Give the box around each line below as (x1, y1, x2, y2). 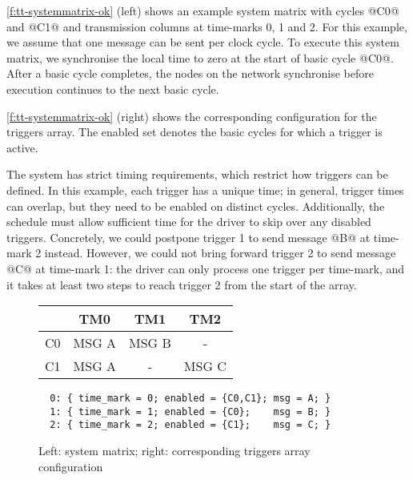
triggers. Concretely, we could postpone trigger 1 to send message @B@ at (6, 228, 371, 245)
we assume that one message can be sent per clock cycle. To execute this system (6, 34, 399, 50)
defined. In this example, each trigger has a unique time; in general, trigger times (6, 181, 404, 198)
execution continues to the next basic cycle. (6, 80, 219, 97)
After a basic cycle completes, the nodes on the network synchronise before (6, 65, 374, 82)
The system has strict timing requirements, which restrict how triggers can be (6, 166, 388, 183)
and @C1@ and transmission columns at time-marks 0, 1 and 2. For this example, (6, 18, 407, 34)
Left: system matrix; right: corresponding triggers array (38, 442, 311, 459)
